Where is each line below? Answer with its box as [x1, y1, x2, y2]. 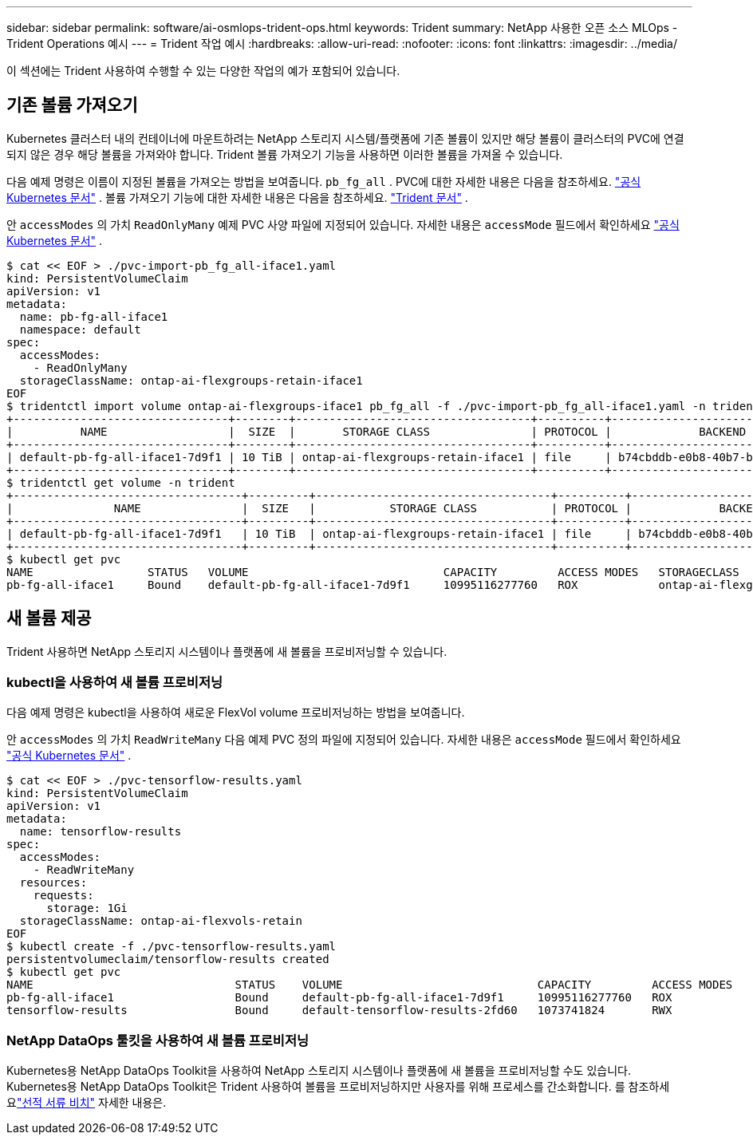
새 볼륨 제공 [6, 608, 92, 629]
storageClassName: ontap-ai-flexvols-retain [19, 914, 302, 928]
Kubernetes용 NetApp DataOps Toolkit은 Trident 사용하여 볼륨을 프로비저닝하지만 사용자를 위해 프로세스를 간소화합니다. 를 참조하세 [6, 1080, 670, 1094]
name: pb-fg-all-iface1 [19, 310, 168, 323]
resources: [19, 876, 88, 890]
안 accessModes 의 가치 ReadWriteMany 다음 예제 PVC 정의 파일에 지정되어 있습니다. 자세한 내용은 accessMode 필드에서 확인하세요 [6, 732, 681, 747]
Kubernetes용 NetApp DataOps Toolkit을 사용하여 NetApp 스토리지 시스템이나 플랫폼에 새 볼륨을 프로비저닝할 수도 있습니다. [6, 1064, 631, 1078]
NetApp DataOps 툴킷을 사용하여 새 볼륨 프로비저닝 [6, 1032, 309, 1048]
